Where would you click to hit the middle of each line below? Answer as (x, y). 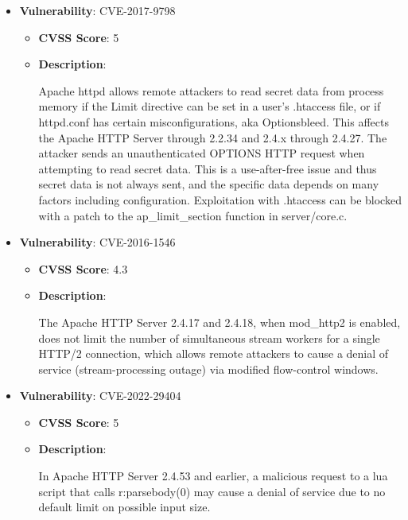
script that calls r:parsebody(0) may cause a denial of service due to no (212, 491)
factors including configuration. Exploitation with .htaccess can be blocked (220, 199)
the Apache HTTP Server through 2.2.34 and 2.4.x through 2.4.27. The (213, 137)
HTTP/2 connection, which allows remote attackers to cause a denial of (214, 353)
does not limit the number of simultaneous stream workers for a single (209, 338)
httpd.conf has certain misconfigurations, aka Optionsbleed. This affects (214, 121)
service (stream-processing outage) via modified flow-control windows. (208, 369)
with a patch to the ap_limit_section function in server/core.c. (193, 215)
